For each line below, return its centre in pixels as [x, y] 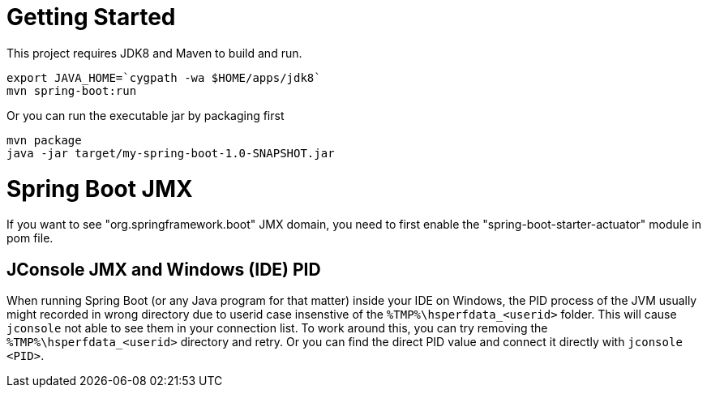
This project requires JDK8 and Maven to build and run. [154, 53]
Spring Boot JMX [100, 188]
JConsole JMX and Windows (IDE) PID [164, 269]
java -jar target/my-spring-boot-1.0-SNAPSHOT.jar [171, 153]
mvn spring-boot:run [72, 90]
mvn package [44, 140]
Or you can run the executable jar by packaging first [146, 115]
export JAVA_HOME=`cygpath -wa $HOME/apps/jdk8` [164, 77]
